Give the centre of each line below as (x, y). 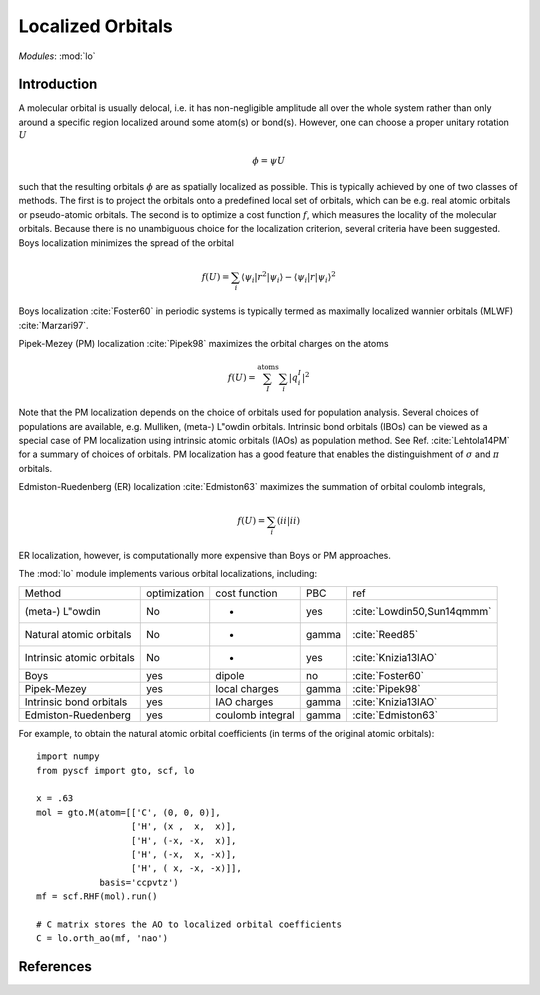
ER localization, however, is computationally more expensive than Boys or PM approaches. (205, 556)
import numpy (68, 756)
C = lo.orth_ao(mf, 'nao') (102, 938)
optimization (175, 593)
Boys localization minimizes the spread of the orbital (126, 242)
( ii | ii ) (288, 521)
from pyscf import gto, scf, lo (115, 770)
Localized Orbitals (96, 26)
